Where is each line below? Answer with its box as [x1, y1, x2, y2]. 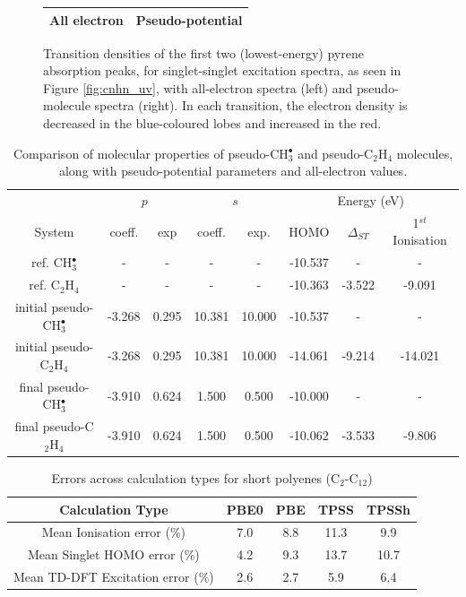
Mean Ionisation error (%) [41, 523, 186, 541]
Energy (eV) [337, 191, 404, 209]
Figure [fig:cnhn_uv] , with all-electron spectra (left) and [43, 78, 353, 97]
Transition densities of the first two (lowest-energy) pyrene [43, 43, 364, 62]
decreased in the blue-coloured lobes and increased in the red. [43, 113, 382, 132]
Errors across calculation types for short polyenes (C [51, 468, 341, 487]
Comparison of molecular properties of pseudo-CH [13, 143, 289, 162]
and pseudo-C [298, 143, 374, 162]
